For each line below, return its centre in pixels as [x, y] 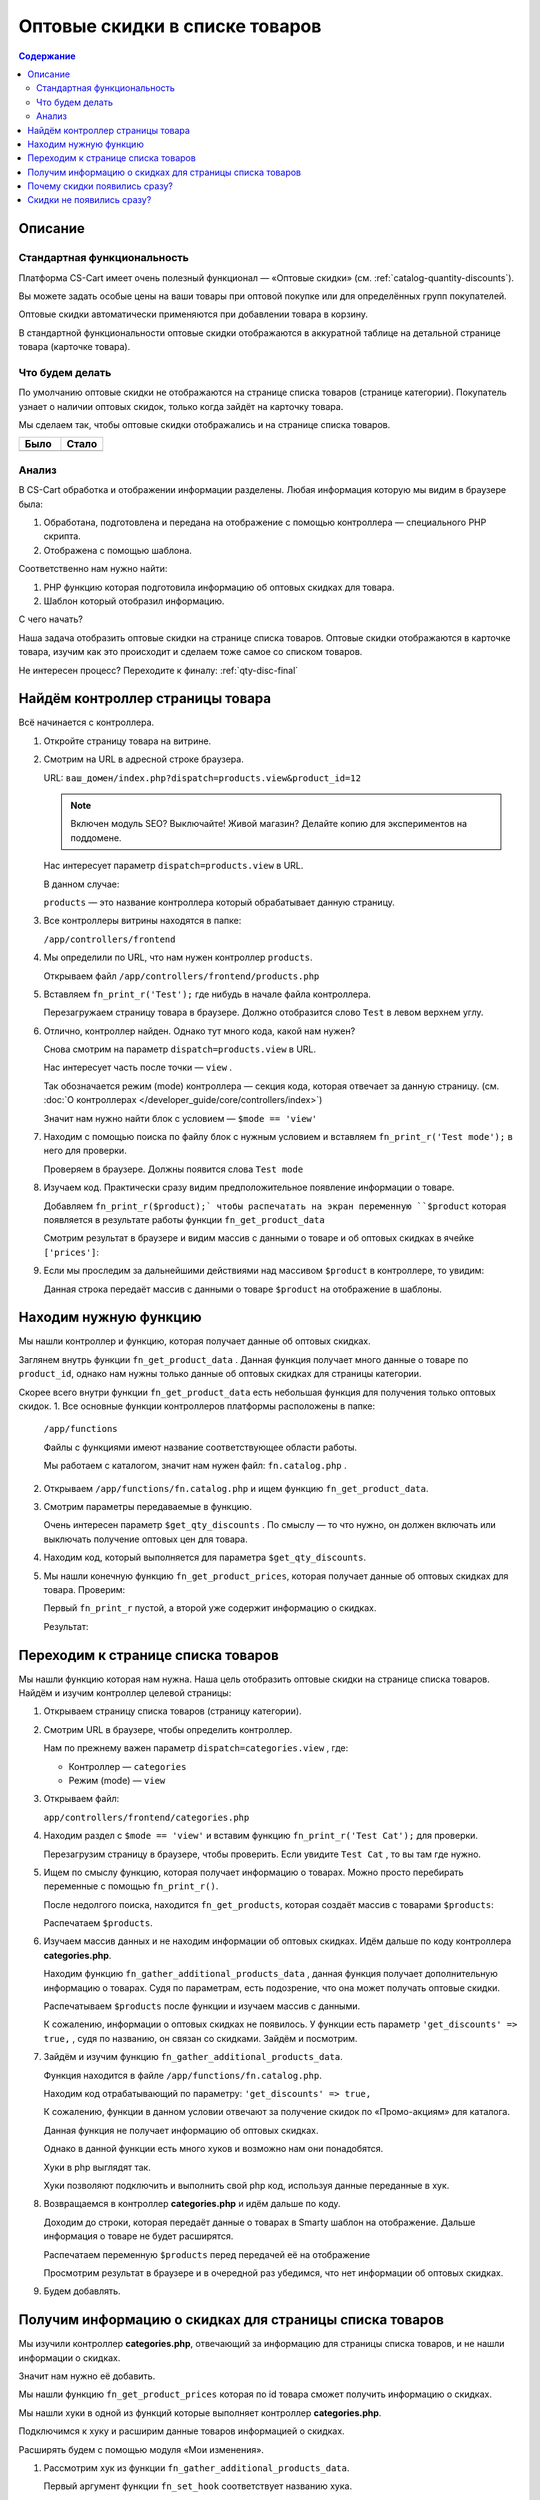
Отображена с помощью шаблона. [117, 550]
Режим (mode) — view [117, 1780]
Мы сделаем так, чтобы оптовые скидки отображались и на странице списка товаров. [204, 425]
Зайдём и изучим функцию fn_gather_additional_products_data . [193, 2057]
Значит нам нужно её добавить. [87, 2376]
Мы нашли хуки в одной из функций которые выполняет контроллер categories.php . [200, 2412]
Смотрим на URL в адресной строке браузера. [143, 759]
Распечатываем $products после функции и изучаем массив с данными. [202, 2006]
